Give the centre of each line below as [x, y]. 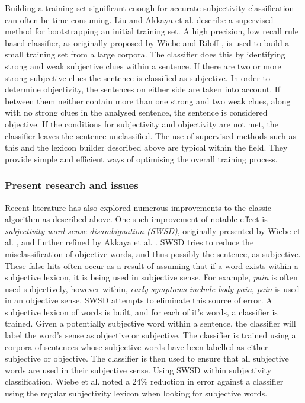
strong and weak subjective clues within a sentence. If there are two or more [143, 65]
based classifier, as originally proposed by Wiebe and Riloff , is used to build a [147, 42]
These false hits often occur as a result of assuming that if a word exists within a [152, 265]
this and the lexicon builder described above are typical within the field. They [146, 147]
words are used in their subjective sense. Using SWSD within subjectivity [138, 370]
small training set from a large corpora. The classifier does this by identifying [145, 54]
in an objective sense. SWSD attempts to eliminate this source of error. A [139, 300]
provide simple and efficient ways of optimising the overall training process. [141, 159]
